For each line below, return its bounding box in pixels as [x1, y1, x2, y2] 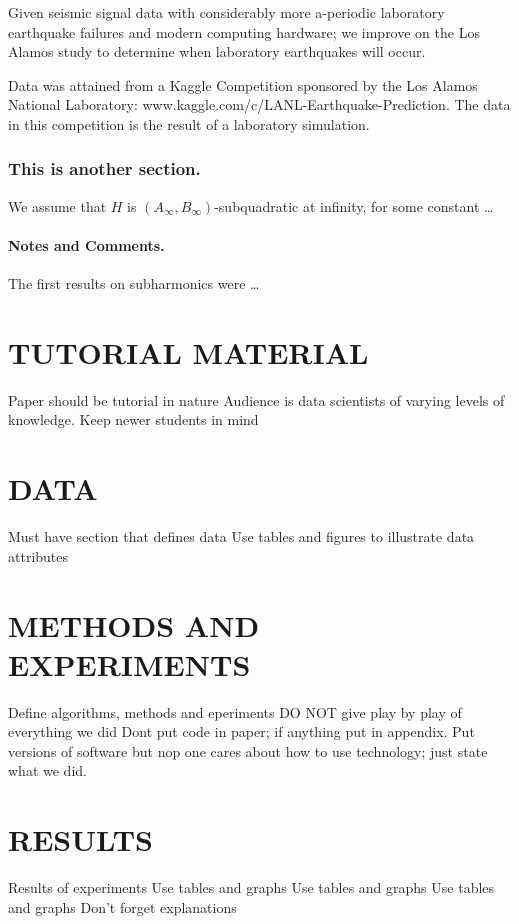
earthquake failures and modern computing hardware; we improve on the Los [8, 21, 480, 42]
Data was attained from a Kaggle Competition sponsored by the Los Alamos [8, 74, 478, 95]
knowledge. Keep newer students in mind [8, 409, 259, 430]
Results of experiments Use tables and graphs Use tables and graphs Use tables [8, 877, 495, 898]
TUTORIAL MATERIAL [8, 331, 369, 372]
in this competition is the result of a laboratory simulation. [8, 113, 370, 134]
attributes [8, 545, 69, 566]
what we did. [8, 760, 87, 781]
